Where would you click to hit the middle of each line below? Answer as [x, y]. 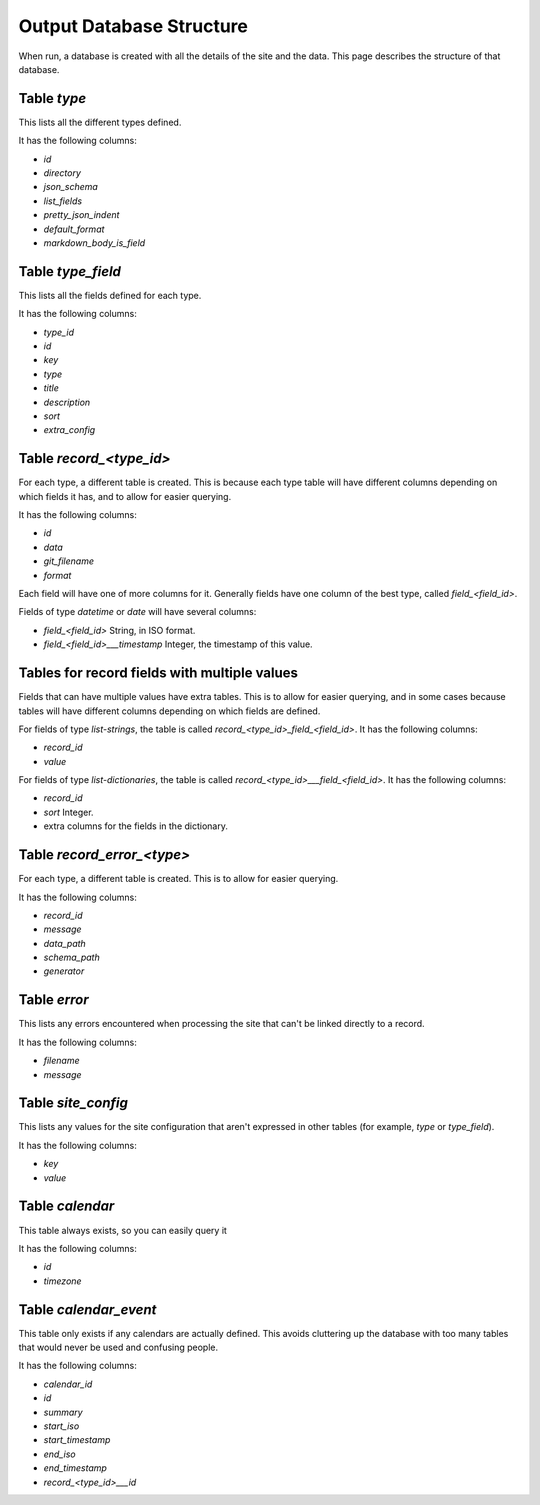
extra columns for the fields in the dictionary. [136, 826]
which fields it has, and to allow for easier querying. [125, 496]
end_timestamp [75, 1468]
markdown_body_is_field [94, 242]
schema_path [71, 957]
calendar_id [68, 1384]
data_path [65, 943]
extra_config [69, 430]
